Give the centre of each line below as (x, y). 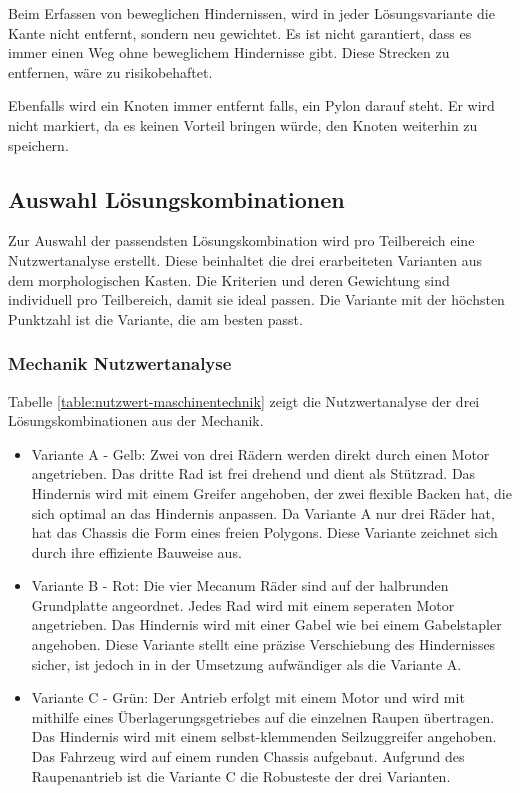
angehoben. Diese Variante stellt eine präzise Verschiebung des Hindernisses (263, 644)
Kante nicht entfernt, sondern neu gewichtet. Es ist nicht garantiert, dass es (240, 32)
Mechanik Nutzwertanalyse (120, 363)
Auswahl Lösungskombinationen (176, 198)
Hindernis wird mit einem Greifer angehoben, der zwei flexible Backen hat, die (271, 492)
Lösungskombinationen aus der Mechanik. (136, 420)
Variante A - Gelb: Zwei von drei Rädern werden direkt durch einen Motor (260, 453)
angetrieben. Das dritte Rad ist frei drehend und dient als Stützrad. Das (253, 473)
